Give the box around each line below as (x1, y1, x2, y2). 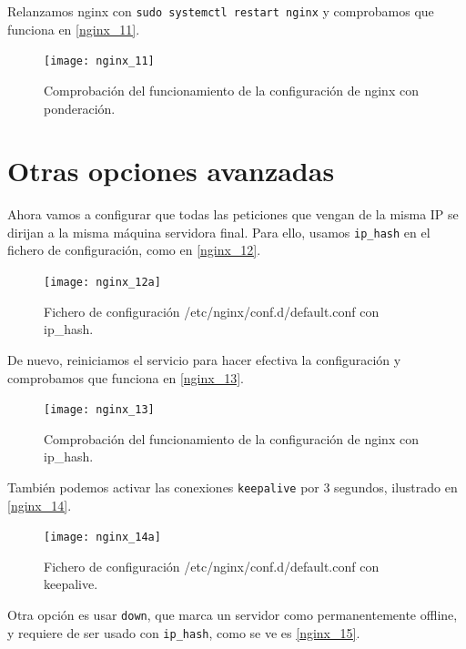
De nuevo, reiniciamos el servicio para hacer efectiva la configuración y (7, 350, 401, 369)
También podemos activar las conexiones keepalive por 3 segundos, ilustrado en (7, 477, 458, 496)
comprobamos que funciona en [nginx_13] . (7, 368, 244, 387)
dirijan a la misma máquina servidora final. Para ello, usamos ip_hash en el (7, 222, 431, 241)
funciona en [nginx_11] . (7, 19, 140, 38)
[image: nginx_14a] (44, 531, 161, 544)
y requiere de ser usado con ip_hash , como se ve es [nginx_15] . (7, 623, 360, 642)
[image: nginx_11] (44, 55, 155, 68)
